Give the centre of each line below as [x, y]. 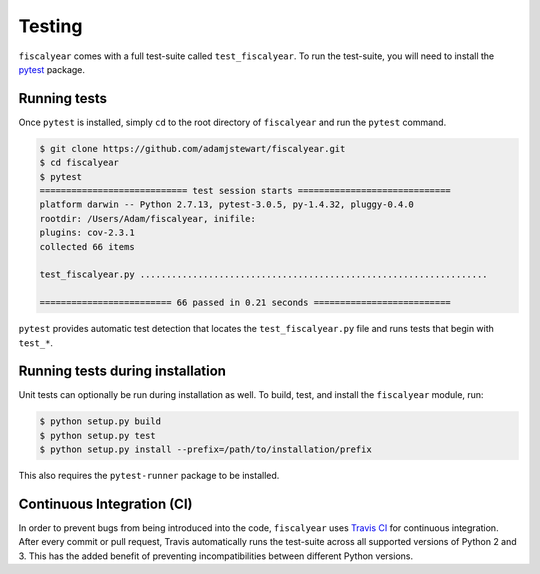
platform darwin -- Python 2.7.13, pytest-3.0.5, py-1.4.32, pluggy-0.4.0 [227, 204]
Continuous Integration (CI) [105, 503]
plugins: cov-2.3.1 [87, 233]
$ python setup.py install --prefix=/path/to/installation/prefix [205, 449]
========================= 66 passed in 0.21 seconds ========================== [245, 303]
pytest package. [51, 69]
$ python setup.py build [100, 421]
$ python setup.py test [98, 435]
